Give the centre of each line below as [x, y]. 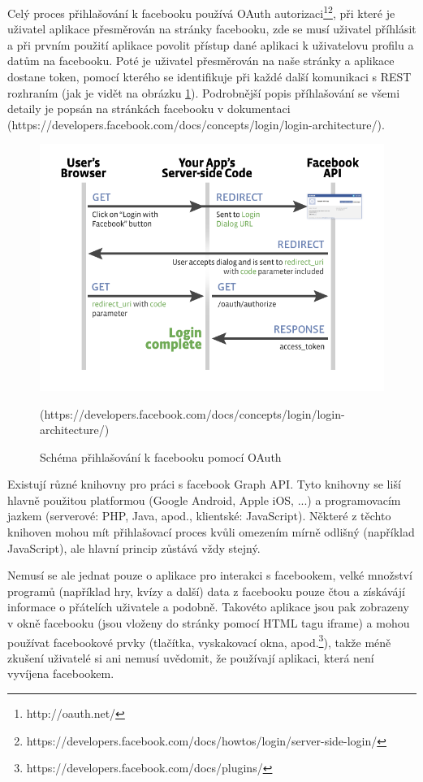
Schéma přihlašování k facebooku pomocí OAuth [161, 456]
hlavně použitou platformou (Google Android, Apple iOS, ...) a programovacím [204, 500]
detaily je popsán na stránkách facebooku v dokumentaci [149, 109]
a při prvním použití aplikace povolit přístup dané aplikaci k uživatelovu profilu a [211, 44]
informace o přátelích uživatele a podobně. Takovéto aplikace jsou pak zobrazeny [208, 607]
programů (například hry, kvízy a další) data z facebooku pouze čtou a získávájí [206, 591]
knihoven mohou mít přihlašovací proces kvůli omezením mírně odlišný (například [211, 532]
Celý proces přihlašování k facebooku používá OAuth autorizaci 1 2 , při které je [201, 12]
